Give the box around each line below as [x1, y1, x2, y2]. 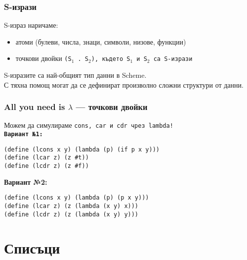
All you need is [4, 101, 65, 113]
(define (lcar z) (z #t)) [4, 154, 89, 161]
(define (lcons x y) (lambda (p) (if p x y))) [4, 146, 160, 153]
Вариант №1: [4, 131, 43, 138]
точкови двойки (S [15, 53, 72, 63]
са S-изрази [153, 55, 193, 63]
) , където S [91, 55, 130, 63]
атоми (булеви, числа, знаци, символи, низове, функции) [15, 36, 186, 47]
